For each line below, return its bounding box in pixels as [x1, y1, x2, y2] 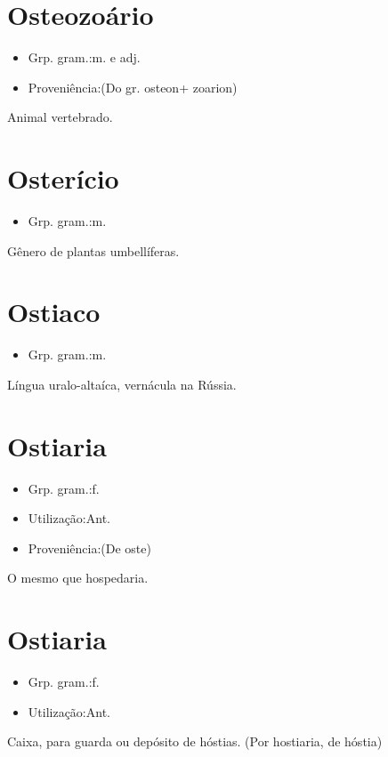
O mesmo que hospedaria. [7, 568, 149, 587]
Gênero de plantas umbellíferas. [7, 241, 180, 260]
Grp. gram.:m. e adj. [28, 48, 141, 67]
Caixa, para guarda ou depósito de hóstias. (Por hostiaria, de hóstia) [7, 732, 383, 751]
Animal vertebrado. [7, 108, 113, 126]
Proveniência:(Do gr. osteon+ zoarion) [28, 77, 238, 96]
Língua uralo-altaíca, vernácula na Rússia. [7, 374, 237, 393]
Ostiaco [7, 294, 101, 330]
